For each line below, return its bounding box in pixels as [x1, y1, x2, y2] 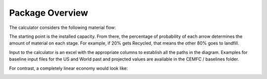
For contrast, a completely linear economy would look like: [9, 65, 128, 71]
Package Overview [9, 7, 89, 18]
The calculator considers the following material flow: [9, 25, 116, 30]
